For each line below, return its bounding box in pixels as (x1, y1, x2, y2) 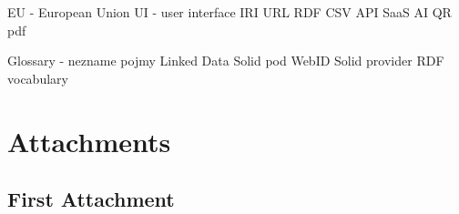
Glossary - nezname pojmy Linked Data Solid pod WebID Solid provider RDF (7, 51, 444, 70)
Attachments (7, 122, 171, 159)
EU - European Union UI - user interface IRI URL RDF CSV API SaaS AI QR (7, 3, 452, 21)
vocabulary (7, 68, 68, 87)
